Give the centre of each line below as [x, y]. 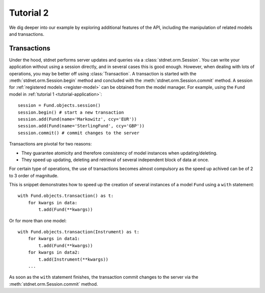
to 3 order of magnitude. [34, 175]
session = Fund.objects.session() [59, 106]
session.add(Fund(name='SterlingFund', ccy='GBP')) [81, 126]
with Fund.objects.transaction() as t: [66, 196]
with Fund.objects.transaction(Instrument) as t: [79, 232]
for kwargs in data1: [54, 239]
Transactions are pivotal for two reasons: [51, 144]
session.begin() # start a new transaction [71, 112]
